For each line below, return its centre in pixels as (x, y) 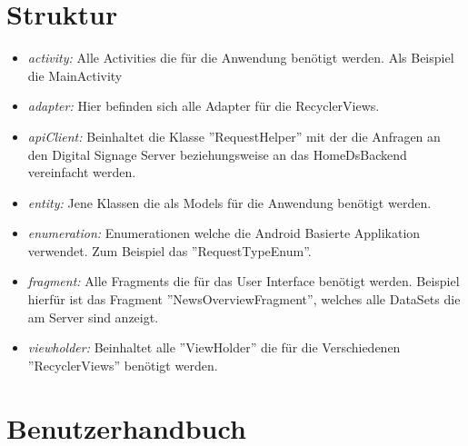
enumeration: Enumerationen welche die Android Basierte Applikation (224, 233)
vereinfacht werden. (82, 172)
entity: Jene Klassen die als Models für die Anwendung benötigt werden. (229, 202)
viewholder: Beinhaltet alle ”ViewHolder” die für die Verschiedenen (214, 347)
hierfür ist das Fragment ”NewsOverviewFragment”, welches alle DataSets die (244, 299)
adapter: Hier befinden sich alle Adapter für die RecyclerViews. (204, 106)
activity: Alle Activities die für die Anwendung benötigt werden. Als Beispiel (241, 58)
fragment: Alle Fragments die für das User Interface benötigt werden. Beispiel (244, 281)
